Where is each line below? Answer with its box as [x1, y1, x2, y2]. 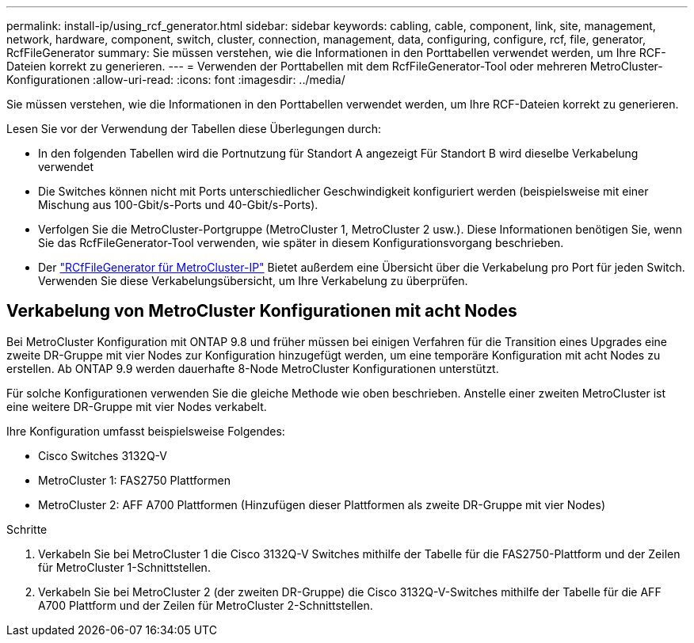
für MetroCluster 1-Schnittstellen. [38, 560, 211, 574]
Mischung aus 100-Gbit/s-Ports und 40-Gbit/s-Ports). [38, 198, 318, 211]
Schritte [6, 522, 48, 536]
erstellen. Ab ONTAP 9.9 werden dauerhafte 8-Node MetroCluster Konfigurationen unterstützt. [6, 361, 499, 375]
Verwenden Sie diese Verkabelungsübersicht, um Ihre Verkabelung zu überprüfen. [38, 274, 468, 287]
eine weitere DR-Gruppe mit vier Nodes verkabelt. [6, 399, 267, 413]
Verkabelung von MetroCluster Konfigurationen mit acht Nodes [6, 301, 517, 321]
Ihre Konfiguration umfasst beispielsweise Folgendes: [6, 424, 285, 438]
